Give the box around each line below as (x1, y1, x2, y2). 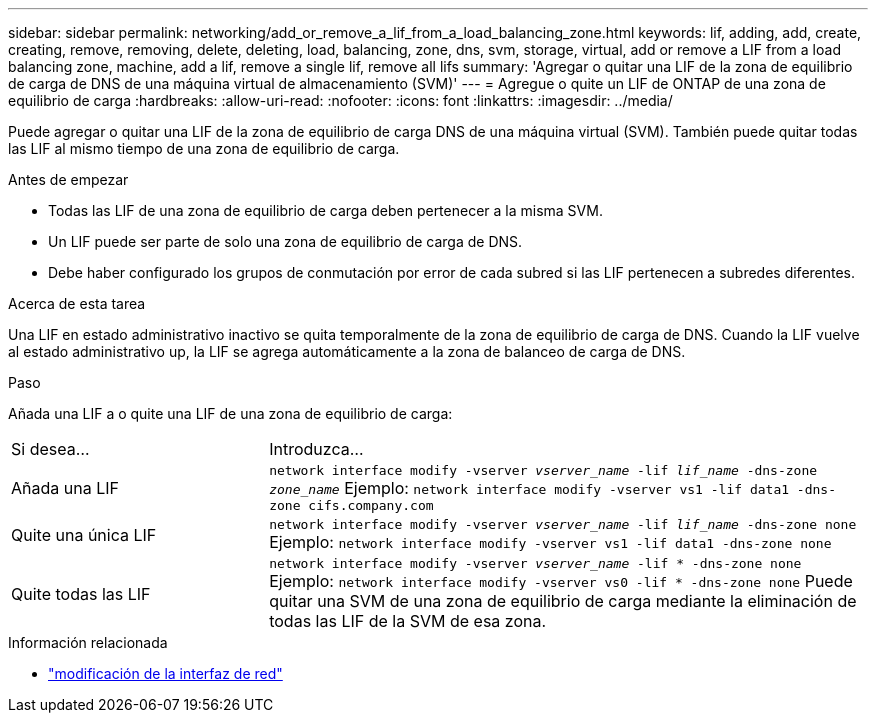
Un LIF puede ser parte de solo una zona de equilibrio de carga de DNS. (48, 233, 523, 250)
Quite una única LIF (11, 524, 157, 545)
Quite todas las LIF (11, 583, 151, 604)
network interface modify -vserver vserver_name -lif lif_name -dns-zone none (269, 517, 857, 532)
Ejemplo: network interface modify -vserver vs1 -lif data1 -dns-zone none (269, 532, 832, 552)
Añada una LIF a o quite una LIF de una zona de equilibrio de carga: (8, 405, 453, 422)
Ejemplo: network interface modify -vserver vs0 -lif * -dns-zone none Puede (269, 571, 853, 591)
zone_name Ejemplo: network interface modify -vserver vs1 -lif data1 (269, 478, 790, 498)
